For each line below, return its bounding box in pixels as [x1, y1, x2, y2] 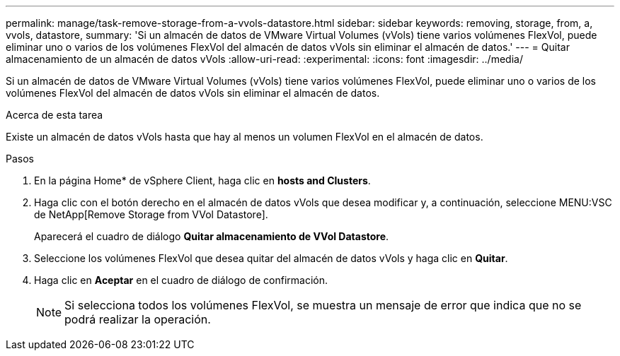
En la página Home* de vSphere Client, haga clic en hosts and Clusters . [34, 174, 371, 186]
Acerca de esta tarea [6, 109, 103, 121]
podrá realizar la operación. [64, 312, 211, 326]
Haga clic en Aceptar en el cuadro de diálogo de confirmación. [34, 274, 328, 286]
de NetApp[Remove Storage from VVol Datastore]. [34, 208, 268, 220]
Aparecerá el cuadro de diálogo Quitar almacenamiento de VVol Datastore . [34, 230, 389, 242]
